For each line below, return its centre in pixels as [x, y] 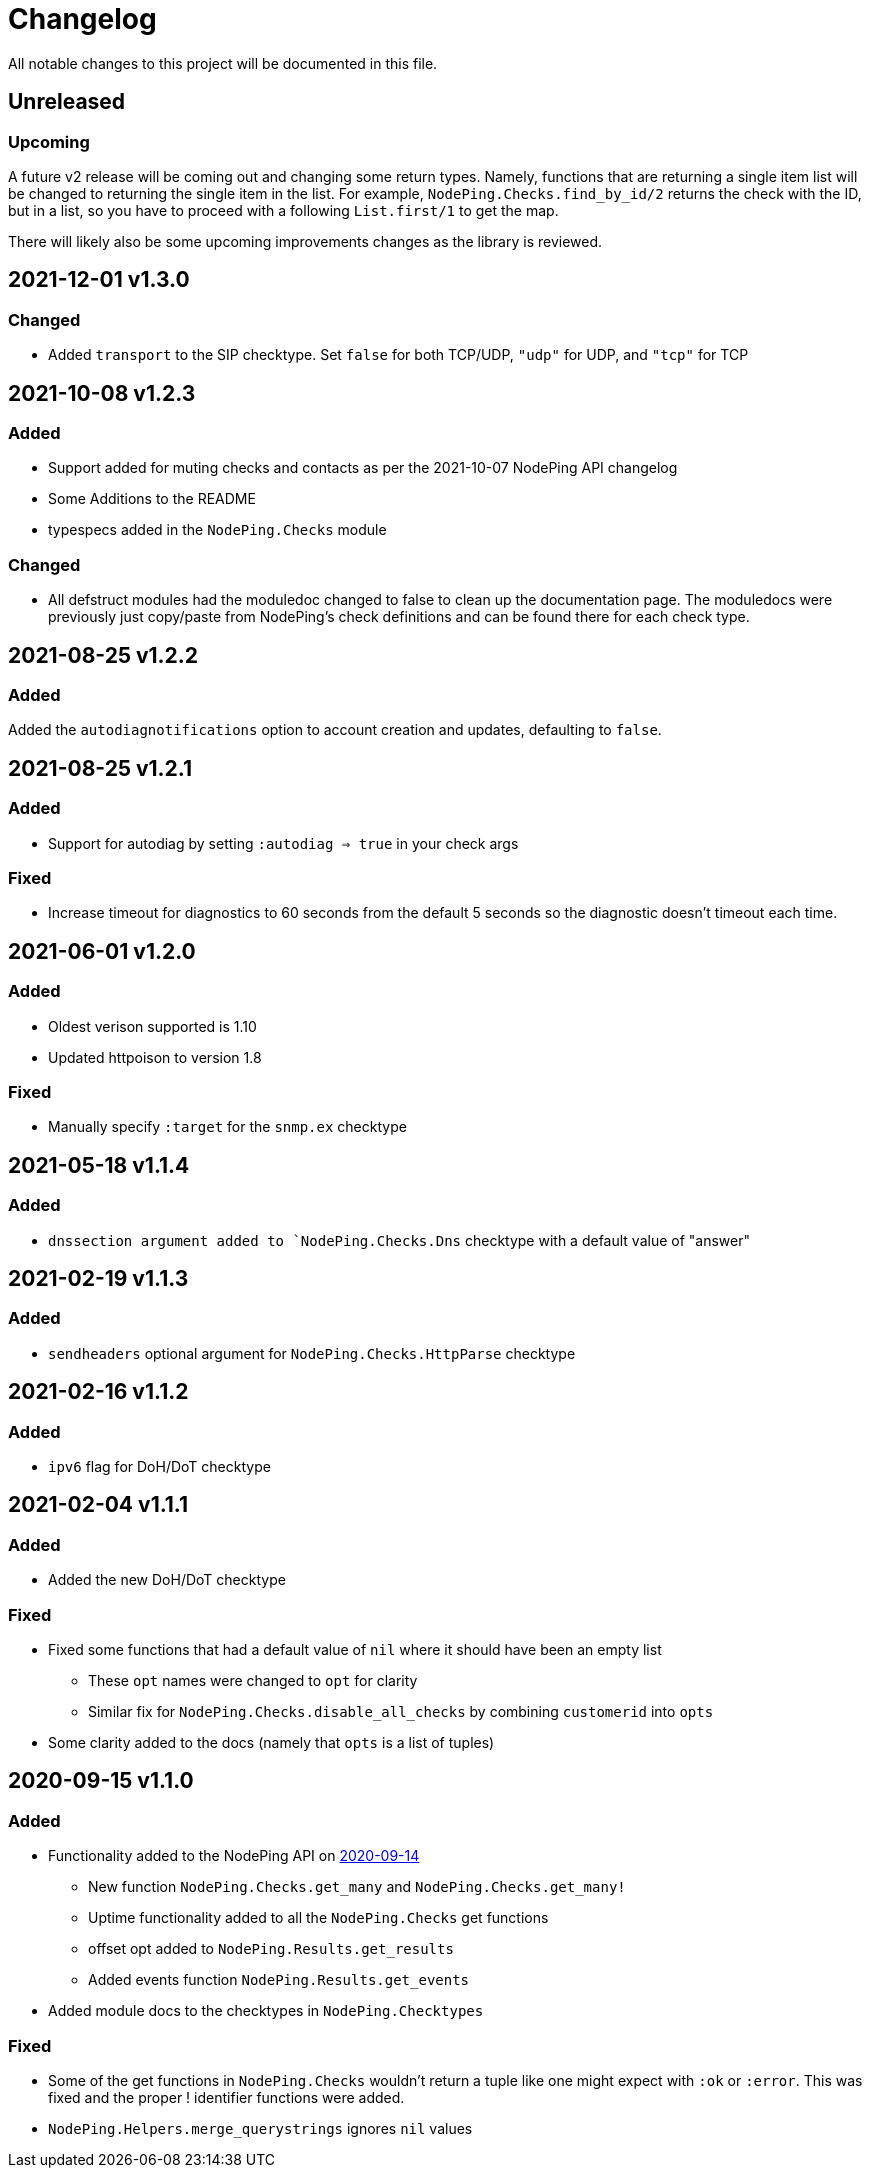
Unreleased [67, 102]
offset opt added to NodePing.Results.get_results [271, 1949]
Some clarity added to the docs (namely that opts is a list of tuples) [271, 1742]
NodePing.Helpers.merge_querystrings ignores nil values [260, 2128]
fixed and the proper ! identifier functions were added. [226, 2097]
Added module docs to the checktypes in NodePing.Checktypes [266, 2011]
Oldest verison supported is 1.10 [152, 1026]
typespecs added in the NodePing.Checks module [217, 530]
